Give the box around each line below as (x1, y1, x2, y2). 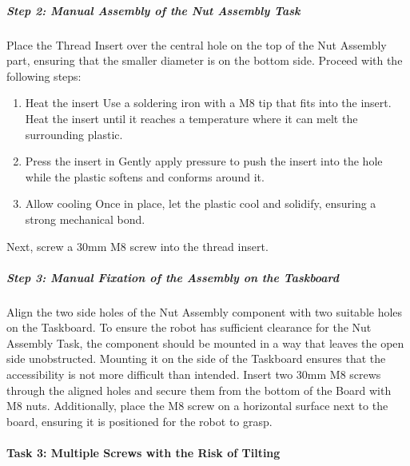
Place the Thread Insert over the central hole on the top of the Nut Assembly (6, 36, 387, 53)
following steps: (6, 67, 82, 84)
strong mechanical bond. (25, 210, 145, 227)
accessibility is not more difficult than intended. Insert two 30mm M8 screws (6, 366, 381, 383)
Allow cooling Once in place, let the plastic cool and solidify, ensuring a (25, 195, 376, 212)
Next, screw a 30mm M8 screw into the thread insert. (6, 237, 269, 254)
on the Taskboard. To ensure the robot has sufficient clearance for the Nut (6, 319, 372, 336)
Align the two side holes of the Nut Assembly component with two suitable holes (6, 303, 403, 320)
